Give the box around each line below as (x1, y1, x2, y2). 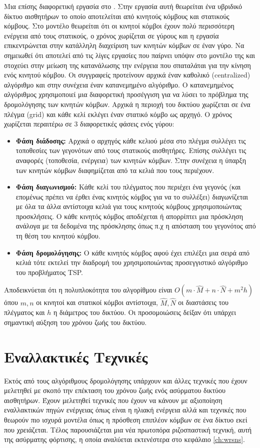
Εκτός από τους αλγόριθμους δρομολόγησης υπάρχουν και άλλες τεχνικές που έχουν (4, 375, 247, 385)
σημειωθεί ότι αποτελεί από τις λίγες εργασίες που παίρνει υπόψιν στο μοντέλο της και (4, 49, 255, 60)
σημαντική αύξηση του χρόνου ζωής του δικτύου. (4, 316, 147, 327)
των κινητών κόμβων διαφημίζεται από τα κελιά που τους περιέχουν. (15, 164, 214, 175)
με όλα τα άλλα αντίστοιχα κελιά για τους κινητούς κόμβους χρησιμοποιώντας (15, 201, 242, 211)
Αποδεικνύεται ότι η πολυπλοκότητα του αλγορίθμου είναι (4, 284, 172, 295)
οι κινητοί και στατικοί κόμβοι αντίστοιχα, (36, 297, 158, 307)
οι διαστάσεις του (178, 297, 228, 307)
